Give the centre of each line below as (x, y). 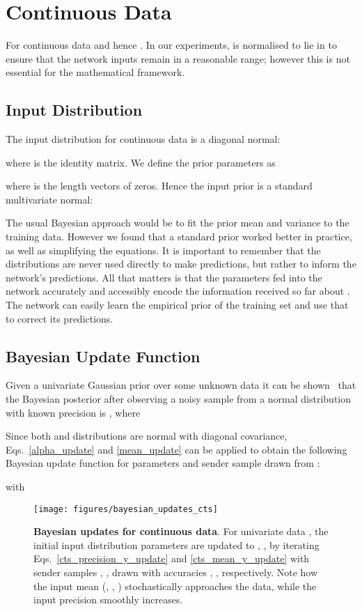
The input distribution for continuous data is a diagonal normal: (143, 139)
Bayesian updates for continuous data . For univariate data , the (181, 531)
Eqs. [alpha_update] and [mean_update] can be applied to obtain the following (176, 449)
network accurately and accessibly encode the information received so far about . (178, 291)
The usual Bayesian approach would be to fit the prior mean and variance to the (178, 223)
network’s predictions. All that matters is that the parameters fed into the (164, 277)
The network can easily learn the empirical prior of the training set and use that (177, 305)
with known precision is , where (73, 412)
